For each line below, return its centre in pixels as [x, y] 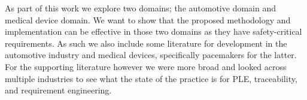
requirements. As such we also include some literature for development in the [146, 43]
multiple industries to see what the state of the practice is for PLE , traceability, [151, 78]
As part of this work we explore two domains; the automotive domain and [140, 8]
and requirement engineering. [58, 90]
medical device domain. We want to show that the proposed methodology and [148, 19]
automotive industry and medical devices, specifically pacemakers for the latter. [151, 55]
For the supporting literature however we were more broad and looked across [146, 66]
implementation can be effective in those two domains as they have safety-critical [153, 31]
